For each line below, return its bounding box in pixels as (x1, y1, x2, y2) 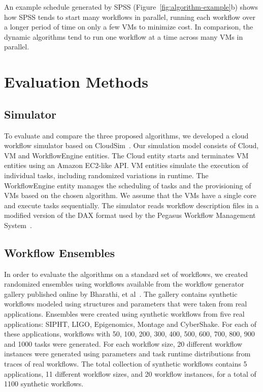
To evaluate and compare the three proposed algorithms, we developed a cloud (4, 130, 249, 141)
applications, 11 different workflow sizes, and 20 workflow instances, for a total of (4, 368, 256, 379)
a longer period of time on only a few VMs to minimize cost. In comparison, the (4, 21, 253, 32)
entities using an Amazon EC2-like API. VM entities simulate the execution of (4, 160, 248, 171)
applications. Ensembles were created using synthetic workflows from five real (4, 309, 245, 319)
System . (4, 219, 32, 230)
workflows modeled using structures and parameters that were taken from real (4, 298, 247, 309)
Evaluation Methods (4, 71, 149, 92)
